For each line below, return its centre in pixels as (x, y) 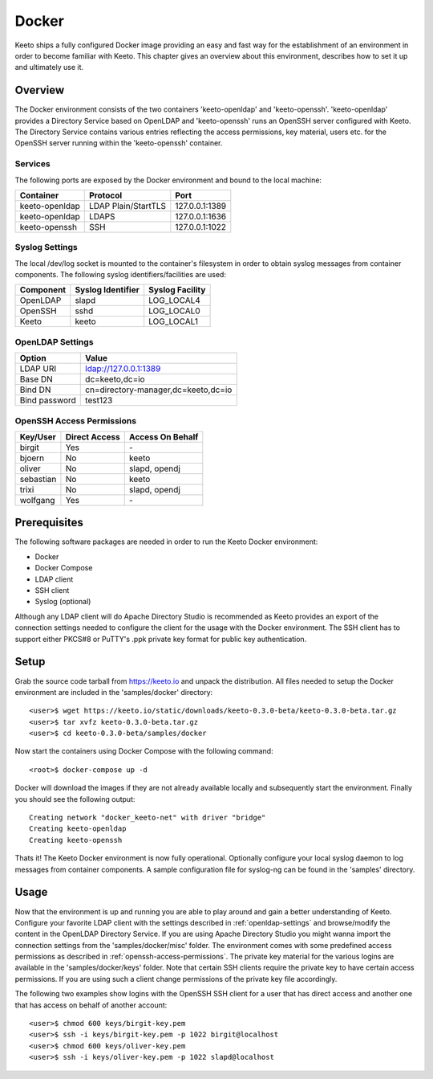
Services (33, 164)
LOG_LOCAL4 (174, 300)
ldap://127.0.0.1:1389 (123, 369)
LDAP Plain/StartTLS (127, 206)
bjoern (32, 458)
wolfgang (37, 500)
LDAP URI (38, 369)
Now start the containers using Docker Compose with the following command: (144, 751)
